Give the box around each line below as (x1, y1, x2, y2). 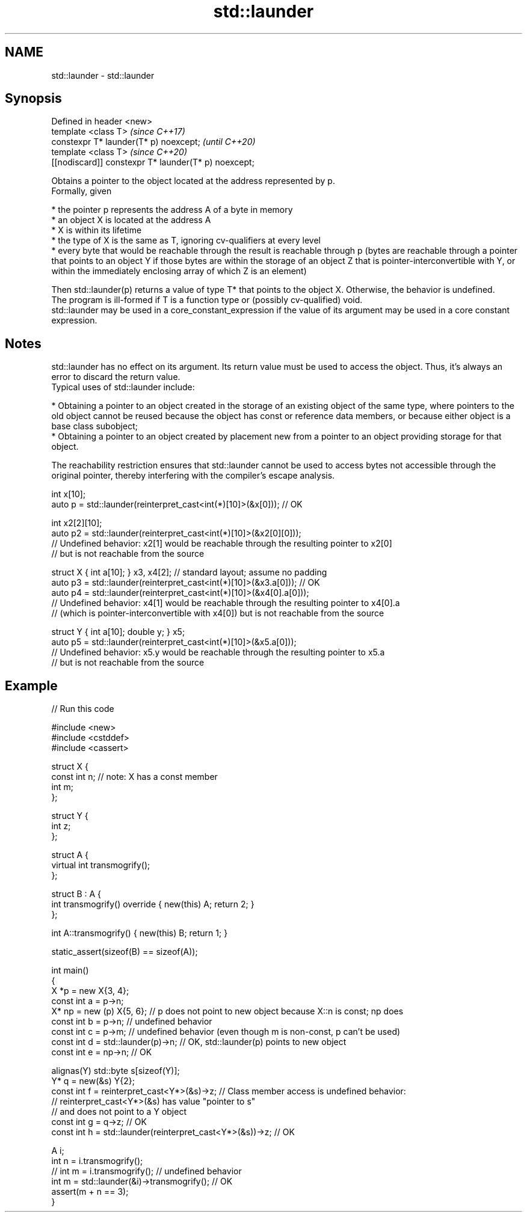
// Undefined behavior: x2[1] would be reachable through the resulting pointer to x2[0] (51, 538, 392, 549)
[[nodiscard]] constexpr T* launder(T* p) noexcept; (51, 157, 254, 168)
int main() (51, 965, 89, 976)
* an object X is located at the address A (51, 215, 211, 225)
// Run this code (51, 704, 114, 714)
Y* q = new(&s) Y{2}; (51, 1076, 135, 1087)
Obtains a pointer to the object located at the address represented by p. (51, 176, 335, 186)
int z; (51, 821, 71, 832)
